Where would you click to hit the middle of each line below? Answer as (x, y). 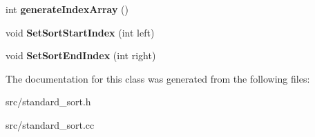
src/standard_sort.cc (50, 124)
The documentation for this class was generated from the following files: (158, 78)
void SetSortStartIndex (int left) (80, 32)
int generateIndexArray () (67, 9)
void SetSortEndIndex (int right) (81, 55)
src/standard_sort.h (48, 102)
